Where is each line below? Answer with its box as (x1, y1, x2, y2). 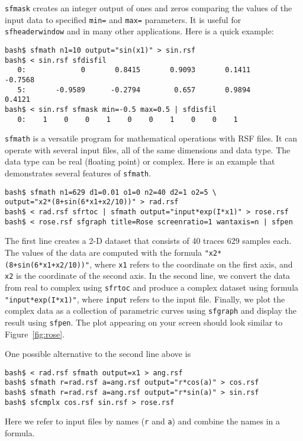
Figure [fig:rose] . (5, 327, 65, 340)
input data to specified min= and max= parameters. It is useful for (5, 13, 241, 25)
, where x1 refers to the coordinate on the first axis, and (89, 257, 293, 270)
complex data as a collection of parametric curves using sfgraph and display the (5, 304, 297, 317)
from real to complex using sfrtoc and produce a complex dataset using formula (5, 281, 299, 293)
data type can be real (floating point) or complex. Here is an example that (5, 155, 275, 168)
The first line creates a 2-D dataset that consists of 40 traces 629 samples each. (5, 234, 292, 247)
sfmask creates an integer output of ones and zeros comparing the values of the (5, 2, 292, 14)
